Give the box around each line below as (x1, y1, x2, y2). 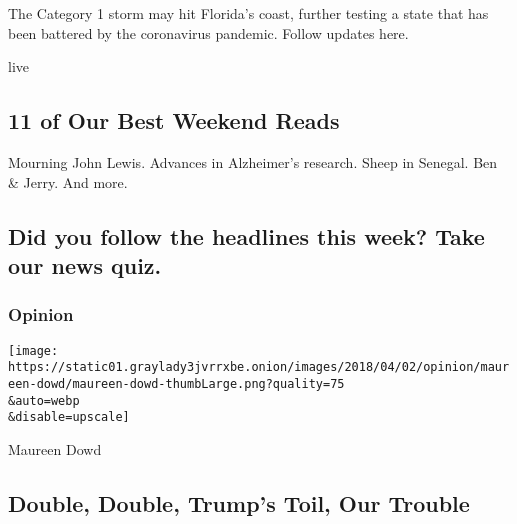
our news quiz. (8, 249, 162, 280)
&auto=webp (8, 393, 80, 408)
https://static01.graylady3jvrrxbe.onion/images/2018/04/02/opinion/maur (8, 360, 510, 375)
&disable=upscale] (8, 410, 130, 425)
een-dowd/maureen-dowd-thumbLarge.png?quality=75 (8, 376, 345, 391)
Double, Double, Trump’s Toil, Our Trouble (8, 487, 470, 518)
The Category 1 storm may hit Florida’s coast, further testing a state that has (8, 3, 489, 23)
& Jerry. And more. (8, 171, 128, 192)
